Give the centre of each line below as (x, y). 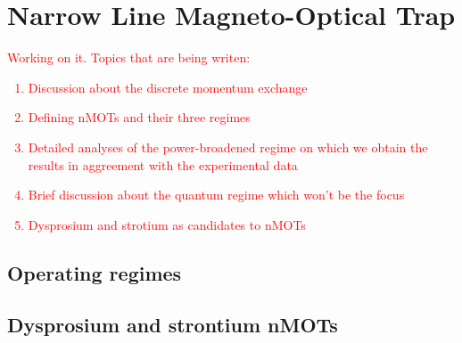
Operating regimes (95, 272)
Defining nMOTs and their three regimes (139, 117)
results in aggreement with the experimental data (163, 164)
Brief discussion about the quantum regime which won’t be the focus (216, 195)
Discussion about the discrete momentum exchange (168, 87)
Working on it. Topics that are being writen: (129, 57)
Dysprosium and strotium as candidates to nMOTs (167, 224)
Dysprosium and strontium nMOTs (173, 325)
